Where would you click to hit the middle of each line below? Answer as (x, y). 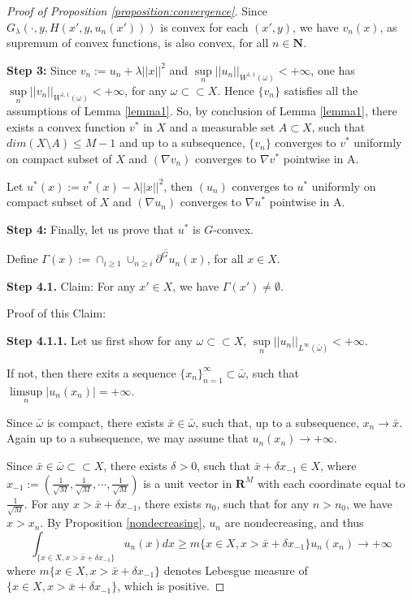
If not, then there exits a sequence (91, 372)
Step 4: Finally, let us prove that (91, 229)
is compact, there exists (105, 422)
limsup (26, 392)
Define (22, 259)
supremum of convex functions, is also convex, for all (138, 43)
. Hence (236, 90)
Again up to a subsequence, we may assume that (128, 438)
